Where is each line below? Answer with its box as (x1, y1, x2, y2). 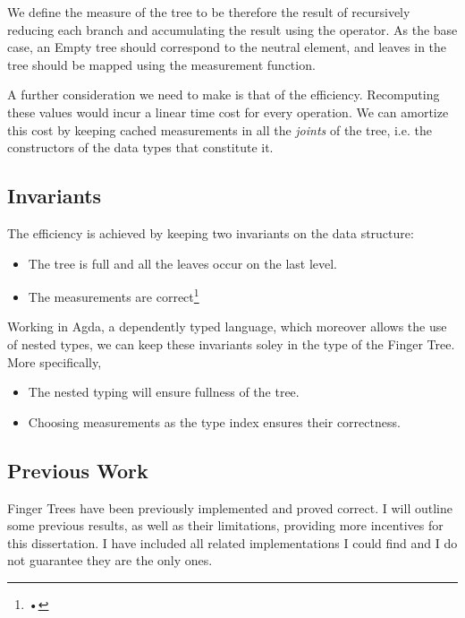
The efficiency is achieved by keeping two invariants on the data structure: (7, 223, 414, 242)
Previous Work (7, 456, 148, 484)
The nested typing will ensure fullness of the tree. (28, 382, 300, 401)
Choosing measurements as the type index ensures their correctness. (28, 412, 401, 431)
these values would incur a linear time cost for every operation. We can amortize (7, 102, 449, 121)
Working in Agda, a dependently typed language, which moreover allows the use (7, 317, 447, 336)
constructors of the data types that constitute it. (7, 138, 274, 157)
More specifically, (7, 352, 102, 371)
